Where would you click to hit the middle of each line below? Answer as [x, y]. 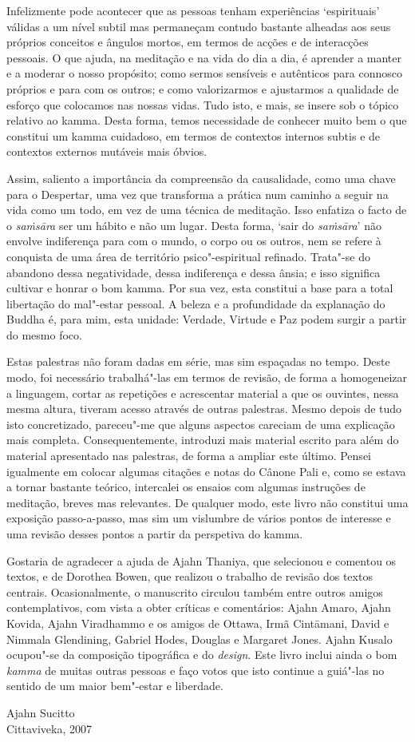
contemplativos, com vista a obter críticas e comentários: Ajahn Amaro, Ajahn [199, 607]
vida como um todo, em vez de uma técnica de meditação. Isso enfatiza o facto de [207, 210]
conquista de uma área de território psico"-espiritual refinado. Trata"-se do [188, 256]
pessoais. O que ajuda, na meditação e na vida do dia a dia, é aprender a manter [204, 57]
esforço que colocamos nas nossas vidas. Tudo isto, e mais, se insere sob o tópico [203, 104]
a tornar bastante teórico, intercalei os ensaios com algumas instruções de [186, 487]
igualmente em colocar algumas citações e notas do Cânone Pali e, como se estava [206, 471]
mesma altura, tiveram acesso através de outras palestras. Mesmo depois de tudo [204, 409]
